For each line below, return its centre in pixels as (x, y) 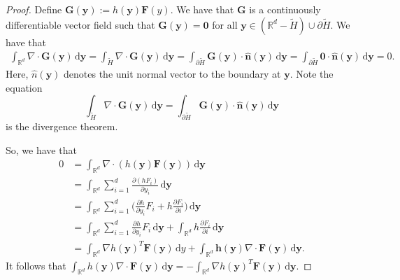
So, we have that (41, 149)
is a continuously (285, 9)
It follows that (36, 265)
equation (24, 87)
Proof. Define (34, 9)
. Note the (312, 74)
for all (225, 24)
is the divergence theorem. (62, 126)
